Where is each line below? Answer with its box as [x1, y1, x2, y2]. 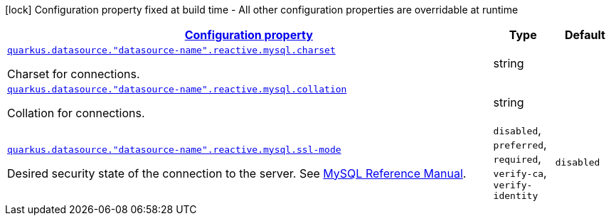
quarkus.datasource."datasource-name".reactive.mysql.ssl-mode [7, 144, 341, 155]
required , [493, 151, 541, 166]
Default [564, 28, 605, 42]
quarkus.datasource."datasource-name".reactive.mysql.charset [7, 45, 336, 55]
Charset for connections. [7, 67, 140, 81]
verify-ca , [493, 166, 547, 180]
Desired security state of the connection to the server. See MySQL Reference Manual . [7, 166, 467, 180]
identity [493, 190, 538, 201]
